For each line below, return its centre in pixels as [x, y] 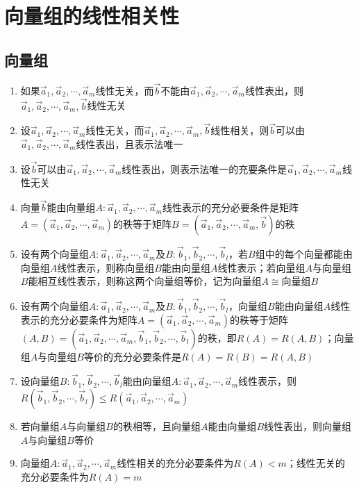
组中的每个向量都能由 [304, 254]
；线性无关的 [316, 463]
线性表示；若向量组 [261, 267]
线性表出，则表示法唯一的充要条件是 [204, 168]
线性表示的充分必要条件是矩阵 [231, 207]
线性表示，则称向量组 [106, 267]
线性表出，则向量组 [308, 426]
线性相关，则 [240, 130]
